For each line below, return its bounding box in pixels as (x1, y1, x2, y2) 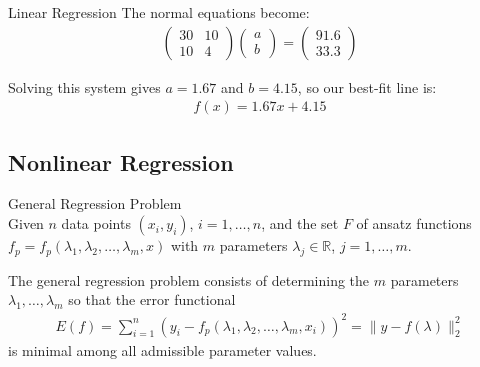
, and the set (261, 213, 339, 234)
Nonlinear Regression (8, 146, 234, 177)
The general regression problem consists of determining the (8, 269, 370, 290)
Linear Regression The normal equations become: (8, 2, 310, 22)
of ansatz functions (356, 213, 472, 234)
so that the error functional (68, 289, 236, 310)
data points (61, 213, 131, 234)
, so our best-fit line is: (297, 76, 437, 97)
